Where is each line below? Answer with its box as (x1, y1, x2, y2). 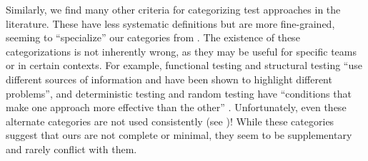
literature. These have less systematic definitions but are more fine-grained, (6, 16, 335, 31)
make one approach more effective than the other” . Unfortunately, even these (6, 100, 347, 115)
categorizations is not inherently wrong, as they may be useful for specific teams (6, 43, 357, 58)
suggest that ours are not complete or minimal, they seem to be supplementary (6, 128, 352, 142)
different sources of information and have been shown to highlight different (6, 71, 332, 86)
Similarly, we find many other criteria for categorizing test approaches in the (6, 2, 341, 16)
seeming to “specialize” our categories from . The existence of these (6, 30, 300, 45)
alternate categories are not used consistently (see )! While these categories (6, 113, 334, 128)
